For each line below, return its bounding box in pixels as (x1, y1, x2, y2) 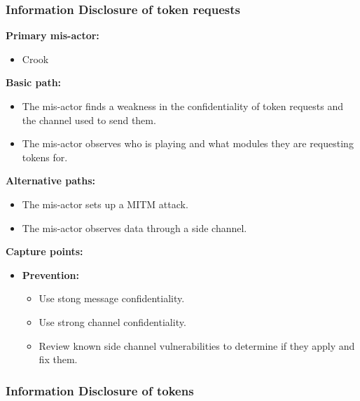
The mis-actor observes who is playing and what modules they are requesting (22, 136, 354, 151)
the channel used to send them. (22, 112, 156, 127)
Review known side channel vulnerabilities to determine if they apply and (39, 338, 355, 353)
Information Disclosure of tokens (6, 381, 194, 399)
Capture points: (6, 244, 83, 259)
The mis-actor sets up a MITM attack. (22, 196, 188, 211)
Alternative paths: (6, 173, 95, 188)
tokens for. (22, 149, 68, 164)
